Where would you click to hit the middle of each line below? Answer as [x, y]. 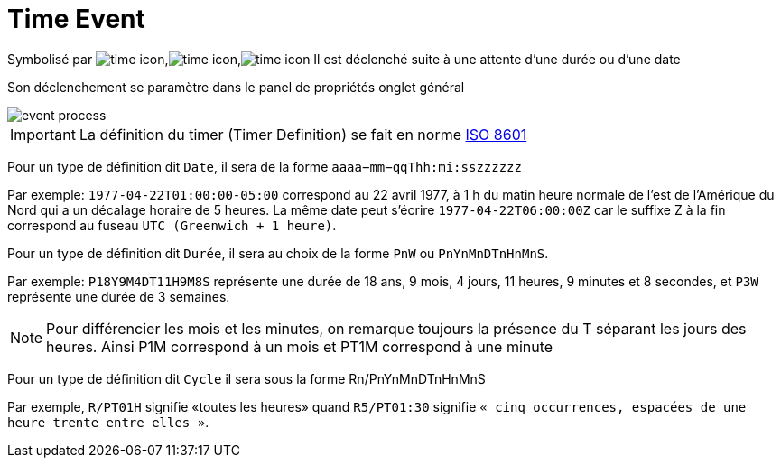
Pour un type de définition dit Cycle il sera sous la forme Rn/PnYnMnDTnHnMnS [246, 378]
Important [43, 134]
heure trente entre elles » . [108, 422]
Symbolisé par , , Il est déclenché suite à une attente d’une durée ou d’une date [344, 59]
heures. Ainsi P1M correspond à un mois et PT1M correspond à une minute [300, 346]
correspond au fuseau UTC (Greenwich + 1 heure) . [172, 225]
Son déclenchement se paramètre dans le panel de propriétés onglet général [236, 87]
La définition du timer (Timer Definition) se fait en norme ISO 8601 [303, 134]
